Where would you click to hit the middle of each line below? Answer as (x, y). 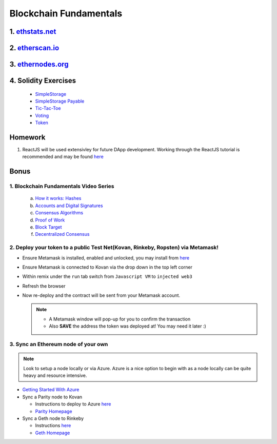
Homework (27, 137)
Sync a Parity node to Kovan (52, 397)
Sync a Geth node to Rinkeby (53, 418)
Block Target (48, 227)
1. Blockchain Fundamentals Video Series (62, 186)
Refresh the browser (44, 286)
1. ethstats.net (33, 32)
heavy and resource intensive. (55, 375)
